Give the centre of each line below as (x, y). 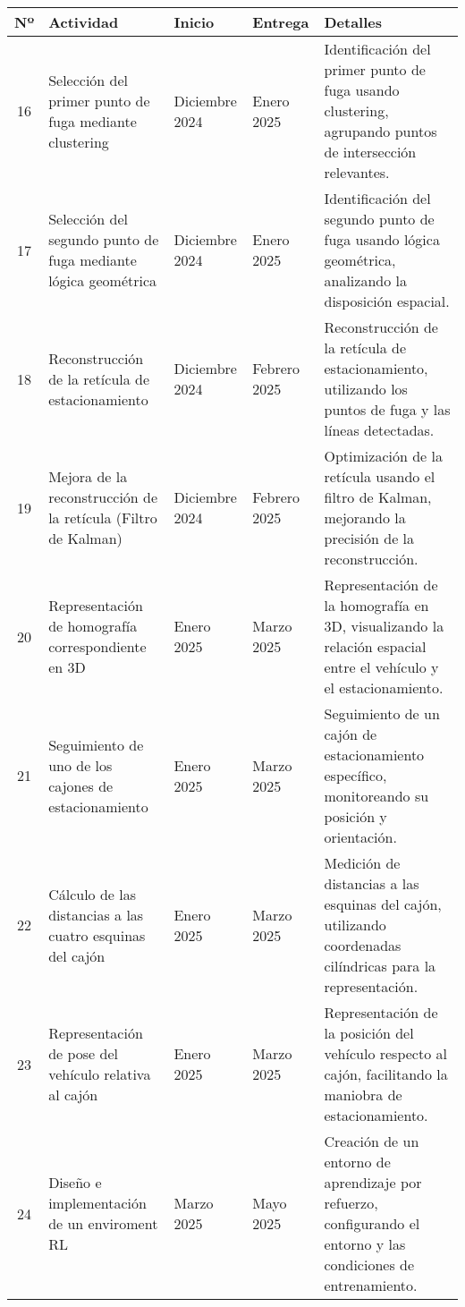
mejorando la (365, 518)
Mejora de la (88, 476)
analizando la (365, 280)
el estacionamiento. (384, 687)
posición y (355, 816)
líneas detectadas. (379, 430)
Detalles (353, 22)
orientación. (360, 837)
